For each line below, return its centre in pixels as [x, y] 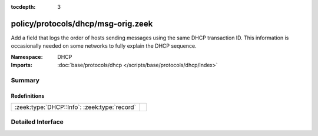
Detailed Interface [37, 122]
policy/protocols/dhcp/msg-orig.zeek [82, 24]
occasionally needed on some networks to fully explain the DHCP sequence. [104, 46]
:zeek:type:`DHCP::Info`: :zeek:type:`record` [75, 107]
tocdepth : [23, 7]
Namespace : [27, 57]
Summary [25, 80]
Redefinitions [28, 96]
